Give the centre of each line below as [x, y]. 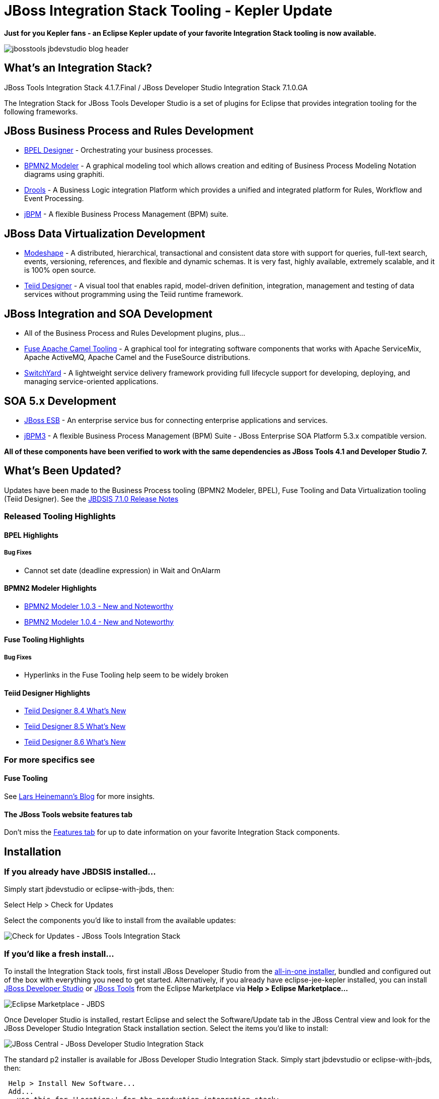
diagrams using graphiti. [64, 174]
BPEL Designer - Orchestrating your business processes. [119, 150]
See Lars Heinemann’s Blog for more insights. [80, 796]
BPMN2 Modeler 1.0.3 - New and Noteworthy [99, 606]
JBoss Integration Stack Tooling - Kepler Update [168, 11]
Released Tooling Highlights [60, 516]
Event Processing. [54, 199]
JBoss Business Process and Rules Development [129, 131]
